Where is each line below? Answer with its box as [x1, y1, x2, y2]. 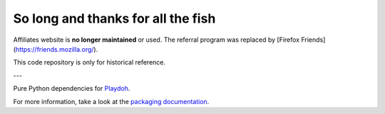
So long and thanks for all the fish [13, 11, 216, 26]
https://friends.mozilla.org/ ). [15, 45, 98, 53]
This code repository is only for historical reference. [13, 58, 166, 67]
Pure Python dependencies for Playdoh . [13, 84, 130, 93]
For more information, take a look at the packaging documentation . [13, 97, 210, 106]
